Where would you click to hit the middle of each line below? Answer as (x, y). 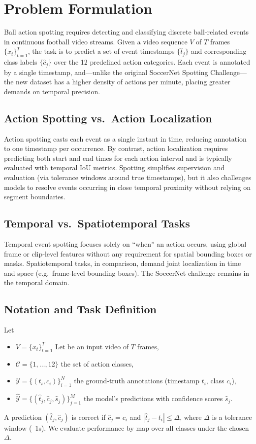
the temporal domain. (37, 282)
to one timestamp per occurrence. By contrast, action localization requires (116, 148)
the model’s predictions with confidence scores (153, 398)
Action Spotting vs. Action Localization (108, 118)
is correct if (89, 417)
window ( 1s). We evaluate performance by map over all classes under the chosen (127, 427)
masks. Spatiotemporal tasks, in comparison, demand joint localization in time (123, 263)
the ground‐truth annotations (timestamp (137, 381)
